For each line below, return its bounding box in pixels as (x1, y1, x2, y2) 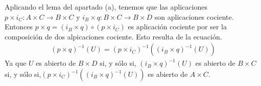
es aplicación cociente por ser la (128, 21, 227, 32)
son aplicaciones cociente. (154, 11, 234, 22)
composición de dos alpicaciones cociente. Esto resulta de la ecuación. (5, 31, 222, 41)
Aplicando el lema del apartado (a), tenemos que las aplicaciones (5, 2, 207, 12)
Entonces (5, 21, 33, 32)
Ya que (5, 58, 27, 68)
